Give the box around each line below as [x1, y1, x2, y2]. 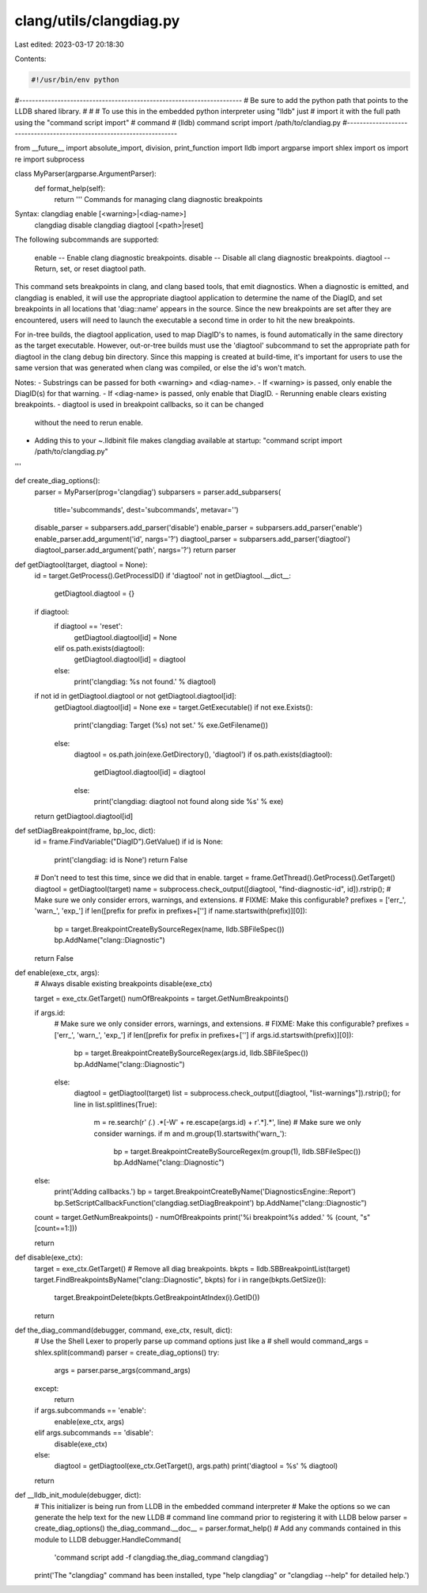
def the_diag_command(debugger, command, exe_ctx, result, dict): [14, 1325, 233, 1335]
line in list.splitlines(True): [74, 1099, 157, 1109]
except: [34, 1383, 59, 1393]
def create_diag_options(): [14, 476, 100, 486]
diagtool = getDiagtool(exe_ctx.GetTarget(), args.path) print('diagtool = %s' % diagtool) [54, 1462, 338, 1471]
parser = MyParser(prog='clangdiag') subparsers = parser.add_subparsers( [34, 487, 282, 497]
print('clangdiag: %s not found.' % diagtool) [74, 677, 217, 687]
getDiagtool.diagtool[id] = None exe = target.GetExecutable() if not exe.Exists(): [54, 702, 313, 712]
